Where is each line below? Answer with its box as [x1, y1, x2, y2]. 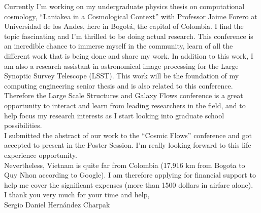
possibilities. [4, 120, 42, 131]
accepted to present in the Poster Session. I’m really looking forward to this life [4, 140, 251, 150]
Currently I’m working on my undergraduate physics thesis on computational [4, 1, 245, 11]
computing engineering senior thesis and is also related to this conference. [4, 80, 233, 91]
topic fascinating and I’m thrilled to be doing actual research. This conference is [4, 30, 253, 41]
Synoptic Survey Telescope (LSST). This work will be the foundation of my [4, 70, 239, 81]
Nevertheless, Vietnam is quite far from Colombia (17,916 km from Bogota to [4, 159, 245, 170]
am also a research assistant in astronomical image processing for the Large [4, 60, 239, 71]
